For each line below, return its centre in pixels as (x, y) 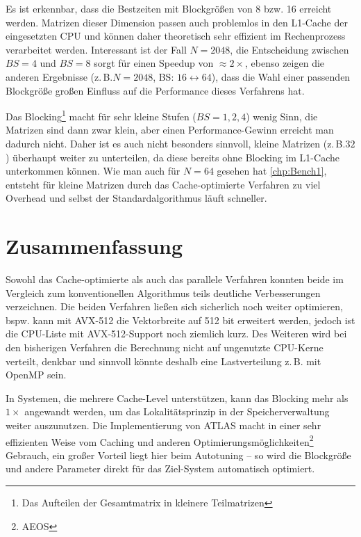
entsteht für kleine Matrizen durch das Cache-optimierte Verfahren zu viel (163, 184)
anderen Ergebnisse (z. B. (59, 76)
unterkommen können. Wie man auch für (93, 171)
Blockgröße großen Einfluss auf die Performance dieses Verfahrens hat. (155, 90)
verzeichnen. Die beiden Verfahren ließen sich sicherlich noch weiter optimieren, (174, 306)
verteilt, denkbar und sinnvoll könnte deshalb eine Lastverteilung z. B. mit (163, 361)
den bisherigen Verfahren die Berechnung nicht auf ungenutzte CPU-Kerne (165, 347)
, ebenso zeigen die (285, 63)
